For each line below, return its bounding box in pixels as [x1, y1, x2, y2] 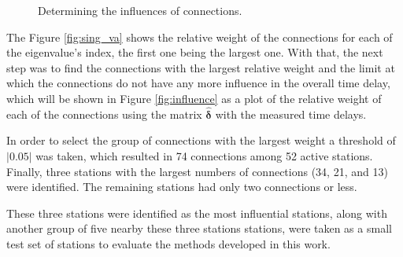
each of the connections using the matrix [6, 105, 202, 122]
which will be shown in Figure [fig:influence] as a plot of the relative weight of [6, 90, 382, 106]
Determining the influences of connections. [38, 2, 242, 18]
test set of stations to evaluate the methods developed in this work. [6, 235, 331, 251]
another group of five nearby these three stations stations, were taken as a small [6, 220, 392, 237]
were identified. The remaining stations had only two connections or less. [6, 178, 357, 195]
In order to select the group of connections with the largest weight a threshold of [6, 132, 396, 149]
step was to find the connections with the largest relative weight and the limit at [6, 59, 395, 75]
